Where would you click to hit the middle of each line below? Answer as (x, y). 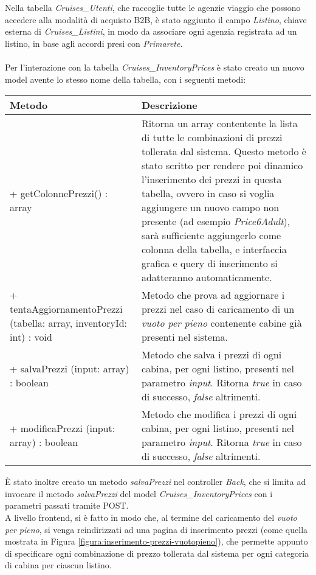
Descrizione (169, 105)
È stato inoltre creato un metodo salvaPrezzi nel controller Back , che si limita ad (156, 482)
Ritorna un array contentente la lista (219, 124)
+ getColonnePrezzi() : (59, 193)
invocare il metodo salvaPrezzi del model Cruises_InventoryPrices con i (139, 493)
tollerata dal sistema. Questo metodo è (224, 152)
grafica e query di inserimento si (209, 263)
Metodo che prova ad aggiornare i (213, 295)
